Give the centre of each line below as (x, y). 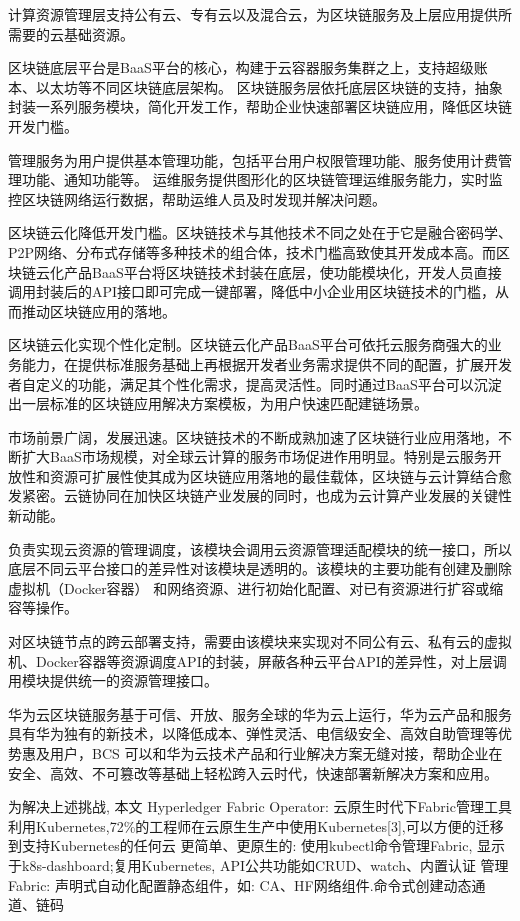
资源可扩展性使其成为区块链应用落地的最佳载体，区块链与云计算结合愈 (280, 475)
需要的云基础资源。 (71, 33)
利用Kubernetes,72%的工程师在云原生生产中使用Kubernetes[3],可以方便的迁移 (256, 825)
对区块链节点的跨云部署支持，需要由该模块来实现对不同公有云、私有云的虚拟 (260, 641)
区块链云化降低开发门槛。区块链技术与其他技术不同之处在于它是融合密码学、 (260, 232)
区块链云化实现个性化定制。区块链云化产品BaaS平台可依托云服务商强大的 (248, 344)
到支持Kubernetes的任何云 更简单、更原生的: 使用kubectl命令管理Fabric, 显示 (256, 845)
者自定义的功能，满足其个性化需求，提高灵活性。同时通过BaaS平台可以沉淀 (255, 383)
